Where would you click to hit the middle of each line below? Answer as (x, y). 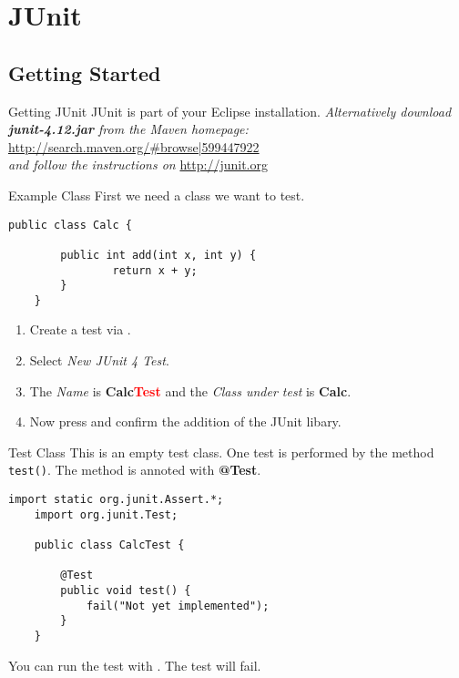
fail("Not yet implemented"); (178, 606)
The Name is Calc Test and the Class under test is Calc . (190, 390)
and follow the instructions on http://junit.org (138, 164)
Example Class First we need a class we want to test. (157, 195)
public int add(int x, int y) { (158, 255)
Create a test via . (80, 329)
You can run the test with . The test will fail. (135, 665)
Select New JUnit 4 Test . (99, 360)
